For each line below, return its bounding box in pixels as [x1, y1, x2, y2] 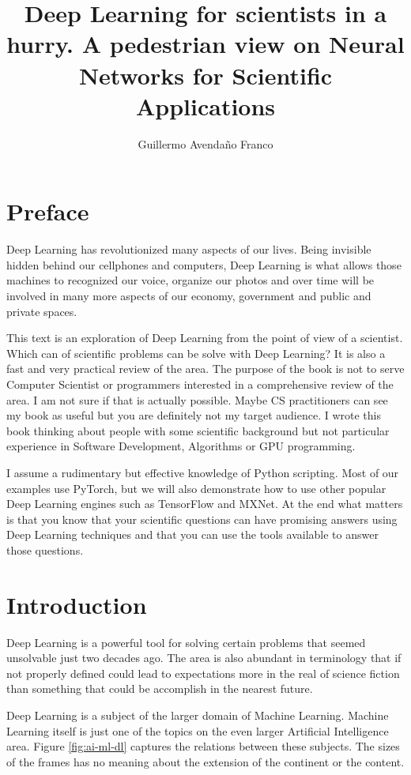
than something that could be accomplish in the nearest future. [6, 680, 313, 697]
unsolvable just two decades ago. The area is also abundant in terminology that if [6, 649, 402, 666]
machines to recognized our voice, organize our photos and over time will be [6, 272, 375, 288]
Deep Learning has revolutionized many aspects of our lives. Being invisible [6, 241, 371, 258]
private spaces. [6, 303, 77, 319]
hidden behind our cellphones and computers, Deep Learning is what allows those [6, 256, 402, 273]
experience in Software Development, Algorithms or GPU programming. [6, 438, 356, 454]
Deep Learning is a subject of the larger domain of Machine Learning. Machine [6, 707, 389, 723]
